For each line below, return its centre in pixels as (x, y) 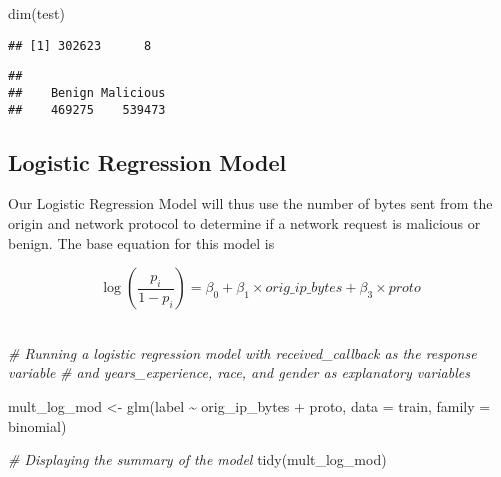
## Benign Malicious (87, 92)
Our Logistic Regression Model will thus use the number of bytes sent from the (250, 203)
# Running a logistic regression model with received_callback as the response (242, 352)
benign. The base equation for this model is (141, 242)
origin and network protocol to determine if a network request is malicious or (244, 223)
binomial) (37, 425)
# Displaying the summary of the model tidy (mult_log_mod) (197, 459)
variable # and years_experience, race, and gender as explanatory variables (239, 372)
